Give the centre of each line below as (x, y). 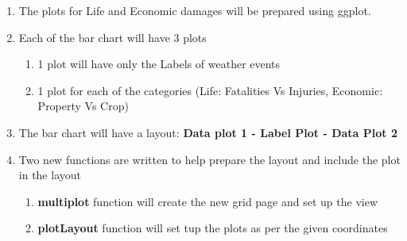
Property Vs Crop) (83, 106)
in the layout (50, 175)
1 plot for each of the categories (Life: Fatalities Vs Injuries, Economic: (210, 90)
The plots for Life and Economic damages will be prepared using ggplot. (195, 10)
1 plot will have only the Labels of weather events (159, 64)
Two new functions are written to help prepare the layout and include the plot (209, 159)
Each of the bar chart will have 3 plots (112, 37)
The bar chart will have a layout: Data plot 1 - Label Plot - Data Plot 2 (208, 132)
